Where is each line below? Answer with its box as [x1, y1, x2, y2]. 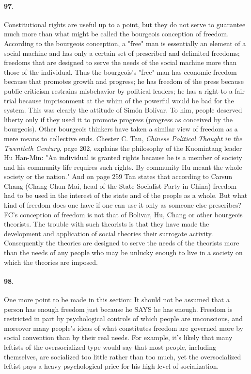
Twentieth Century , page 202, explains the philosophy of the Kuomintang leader [4, 143, 242, 153]
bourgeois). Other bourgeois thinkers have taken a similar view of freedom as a [4, 124, 238, 134]
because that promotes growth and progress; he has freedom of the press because [4, 76, 244, 86]
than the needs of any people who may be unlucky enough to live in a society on [4, 247, 243, 258]
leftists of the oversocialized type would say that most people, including [4, 342, 216, 352]
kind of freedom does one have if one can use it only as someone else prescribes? [4, 200, 242, 210]
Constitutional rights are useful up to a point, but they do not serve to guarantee [4, 19, 246, 29]
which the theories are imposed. [4, 257, 98, 267]
